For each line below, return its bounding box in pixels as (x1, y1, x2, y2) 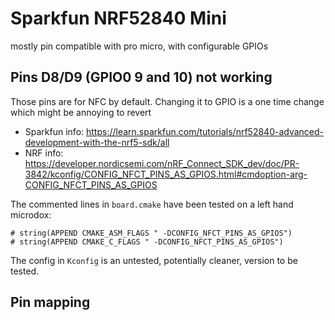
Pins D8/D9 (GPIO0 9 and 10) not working (10, 69, 273, 86)
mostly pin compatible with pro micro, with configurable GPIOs (10, 40, 269, 52)
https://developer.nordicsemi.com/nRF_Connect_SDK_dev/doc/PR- (24, 157, 300, 169)
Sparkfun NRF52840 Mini (10, 7, 227, 30)
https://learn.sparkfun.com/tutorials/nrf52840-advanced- (86, 125, 325, 137)
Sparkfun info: (24, 125, 85, 137)
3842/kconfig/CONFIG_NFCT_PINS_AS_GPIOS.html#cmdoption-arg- (24, 168, 308, 180)
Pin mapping (10, 294, 91, 311)
